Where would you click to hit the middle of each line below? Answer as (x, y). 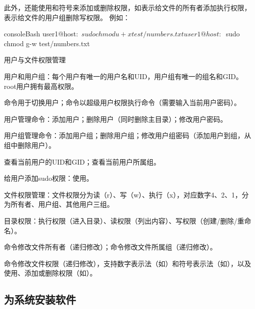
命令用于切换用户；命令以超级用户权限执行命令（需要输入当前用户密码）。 (122, 102)
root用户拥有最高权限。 (41, 86)
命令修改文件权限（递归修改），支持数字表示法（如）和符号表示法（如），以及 (127, 263)
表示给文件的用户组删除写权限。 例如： (67, 17)
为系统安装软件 (40, 299)
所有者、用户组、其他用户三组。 (62, 204)
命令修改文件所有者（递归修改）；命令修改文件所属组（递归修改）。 (110, 247)
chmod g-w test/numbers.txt (47, 43)
